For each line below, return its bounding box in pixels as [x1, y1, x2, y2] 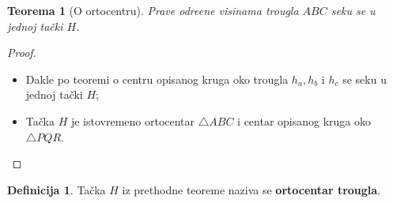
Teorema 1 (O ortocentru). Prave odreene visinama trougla [7, 2, 299, 18]
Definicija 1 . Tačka [7, 181, 106, 197]
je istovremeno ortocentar [70, 112, 195, 129]
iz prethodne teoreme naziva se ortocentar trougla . [122, 181, 381, 197]
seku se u [331, 2, 376, 18]
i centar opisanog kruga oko [237, 112, 372, 129]
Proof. [7, 44, 36, 61]
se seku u [342, 70, 387, 87]
